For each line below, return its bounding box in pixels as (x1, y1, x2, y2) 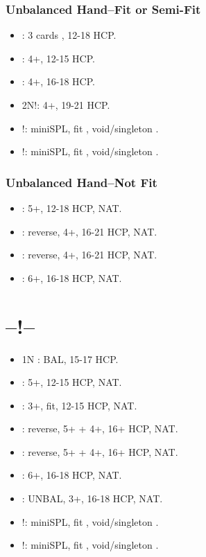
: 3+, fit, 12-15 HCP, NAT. (22, 398, 137, 412)
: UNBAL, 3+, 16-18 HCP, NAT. (22, 491, 163, 506)
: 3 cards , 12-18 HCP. (22, 28, 117, 42)
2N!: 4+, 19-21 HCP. (22, 98, 110, 112)
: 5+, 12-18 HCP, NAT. (22, 201, 122, 215)
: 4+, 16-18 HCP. (22, 74, 95, 89)
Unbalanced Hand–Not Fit (6, 173, 157, 191)
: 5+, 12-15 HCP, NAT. (22, 375, 122, 389)
